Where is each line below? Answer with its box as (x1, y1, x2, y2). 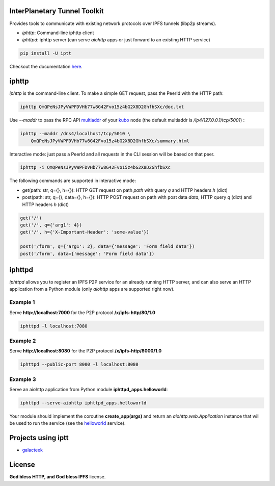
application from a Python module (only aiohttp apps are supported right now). (9, 286, 175, 292)
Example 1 (9, 299, 35, 306)
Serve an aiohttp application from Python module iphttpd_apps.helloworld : (9, 387, 168, 393)
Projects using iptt (9, 433, 69, 442)
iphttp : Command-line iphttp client (22, 30, 94, 36)
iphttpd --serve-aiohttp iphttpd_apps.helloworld (20, 400, 147, 406)
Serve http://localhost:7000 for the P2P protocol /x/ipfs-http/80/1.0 (9, 309, 155, 316)
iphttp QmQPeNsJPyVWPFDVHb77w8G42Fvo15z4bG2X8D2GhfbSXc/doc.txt (20, 104, 184, 110)
